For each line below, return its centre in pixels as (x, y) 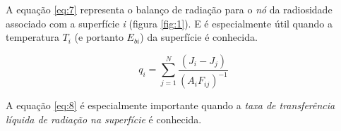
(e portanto (99, 37)
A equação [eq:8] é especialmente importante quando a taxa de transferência (170, 105)
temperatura (32, 37)
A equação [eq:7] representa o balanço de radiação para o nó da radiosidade (169, 9)
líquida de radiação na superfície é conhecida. (104, 119)
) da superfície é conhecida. (199, 37)
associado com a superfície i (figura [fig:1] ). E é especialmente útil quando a (169, 23)
